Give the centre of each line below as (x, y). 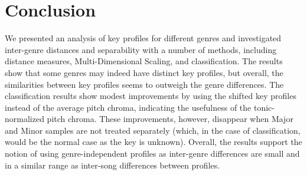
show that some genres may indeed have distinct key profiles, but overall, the (144, 72)
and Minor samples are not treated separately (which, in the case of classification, (153, 130)
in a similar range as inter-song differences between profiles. (112, 165)
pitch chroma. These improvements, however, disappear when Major (170, 119)
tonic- (264, 107)
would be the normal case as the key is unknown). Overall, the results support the (153, 142)
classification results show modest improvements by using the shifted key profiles (151, 96)
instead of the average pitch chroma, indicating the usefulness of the (128, 107)
